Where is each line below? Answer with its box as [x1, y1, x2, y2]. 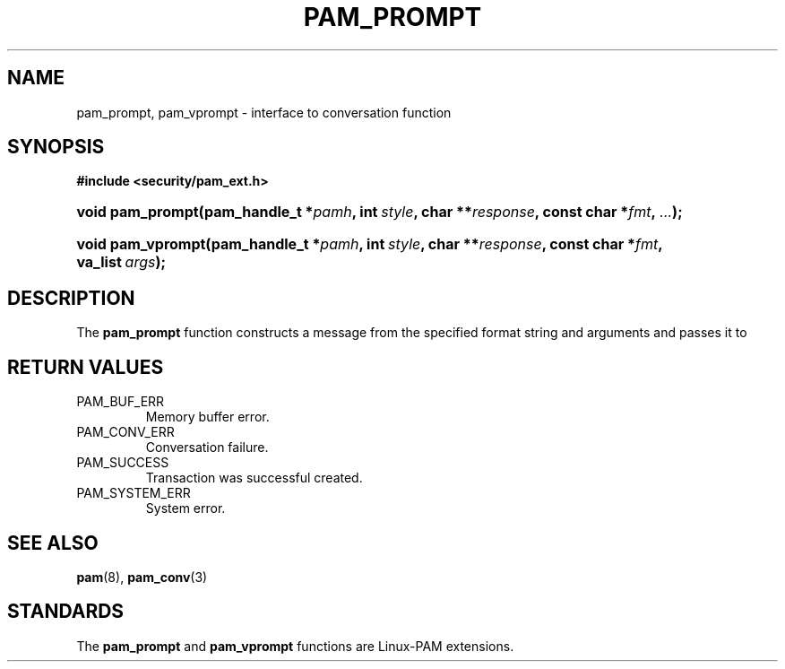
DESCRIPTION [7, 286, 135, 309]
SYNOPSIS [7, 135, 105, 159]
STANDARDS [7, 600, 125, 623]
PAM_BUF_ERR [76, 394, 165, 410]
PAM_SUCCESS [76, 455, 169, 471]
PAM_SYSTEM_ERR [76, 485, 191, 501]
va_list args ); [76, 253, 166, 272]
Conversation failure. [145, 439, 269, 456]
